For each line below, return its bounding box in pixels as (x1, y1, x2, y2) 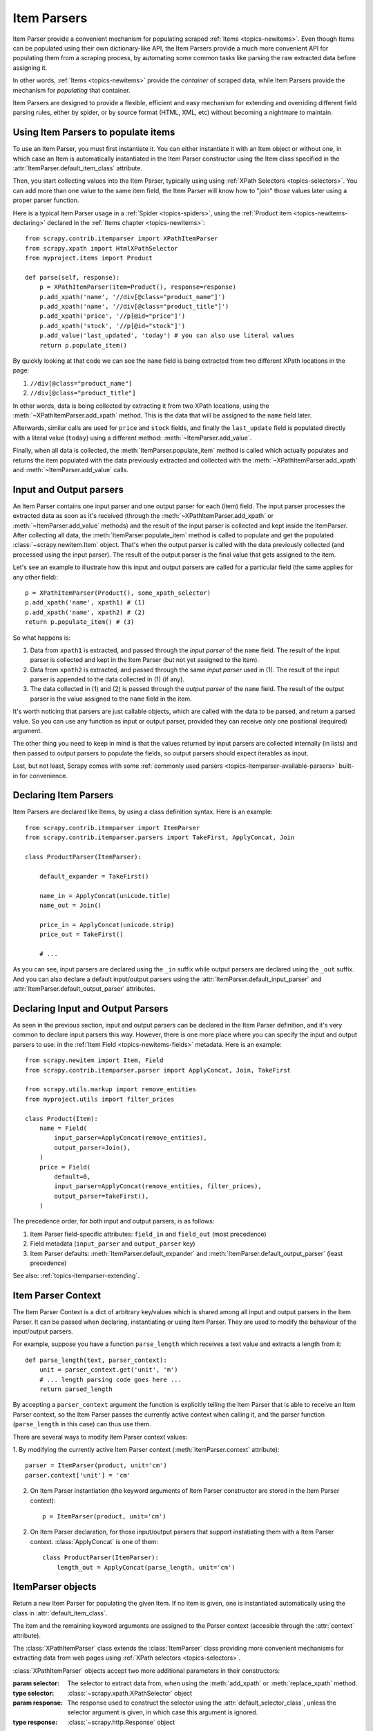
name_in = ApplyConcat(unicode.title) (39, 892, 171, 899)
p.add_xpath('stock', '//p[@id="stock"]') (39, 322, 186, 330)
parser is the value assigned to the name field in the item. (30, 694, 193, 703)
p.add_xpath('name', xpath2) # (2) (25, 608, 146, 616)
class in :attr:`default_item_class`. (12, 1608, 108, 1617)
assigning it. (12, 63, 48, 72)
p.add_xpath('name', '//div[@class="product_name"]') (39, 293, 226, 301)
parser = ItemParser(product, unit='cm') (25, 1462, 167, 1469)
